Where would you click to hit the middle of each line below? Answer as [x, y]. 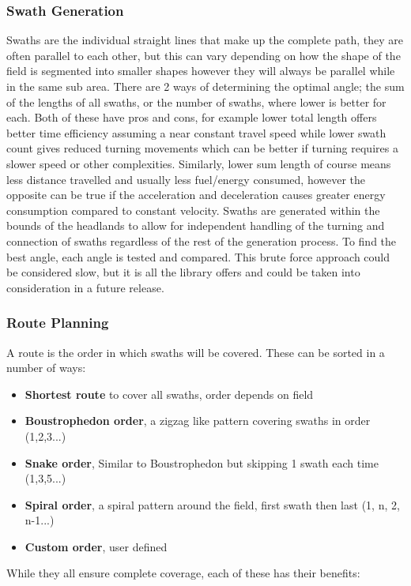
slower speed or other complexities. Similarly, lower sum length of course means [199, 163]
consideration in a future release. [85, 287]
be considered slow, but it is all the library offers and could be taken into [183, 272]
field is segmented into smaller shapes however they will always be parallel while [201, 71]
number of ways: [46, 368]
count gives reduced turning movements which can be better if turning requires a [202, 148]
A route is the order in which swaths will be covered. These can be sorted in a [196, 352]
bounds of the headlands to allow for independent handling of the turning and [196, 225]
